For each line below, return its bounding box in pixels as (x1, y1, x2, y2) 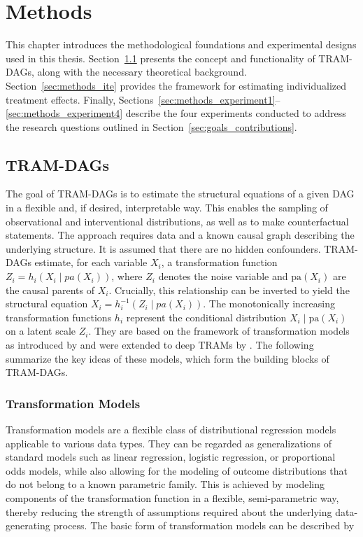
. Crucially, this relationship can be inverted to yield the (108, 282, 350, 297)
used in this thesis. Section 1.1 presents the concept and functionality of (6, 50, 315, 65)
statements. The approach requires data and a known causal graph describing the (6, 228, 355, 242)
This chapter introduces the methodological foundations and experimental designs (6, 37, 357, 52)
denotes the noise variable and (158, 269, 288, 284)
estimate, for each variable (34, 255, 148, 270)
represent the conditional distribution (126, 309, 287, 324)
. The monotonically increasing (203, 296, 335, 311)
